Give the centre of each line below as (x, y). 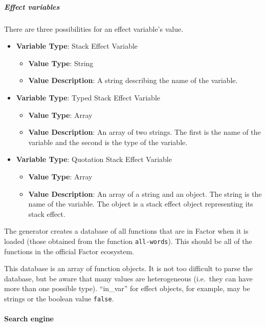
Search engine (29, 319)
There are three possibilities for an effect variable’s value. (94, 28)
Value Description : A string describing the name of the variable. (133, 80)
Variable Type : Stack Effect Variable (77, 46)
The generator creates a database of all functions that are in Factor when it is (126, 231)
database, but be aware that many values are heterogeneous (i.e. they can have (128, 278)
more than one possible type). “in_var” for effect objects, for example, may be (127, 288)
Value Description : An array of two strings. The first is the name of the (145, 132)
